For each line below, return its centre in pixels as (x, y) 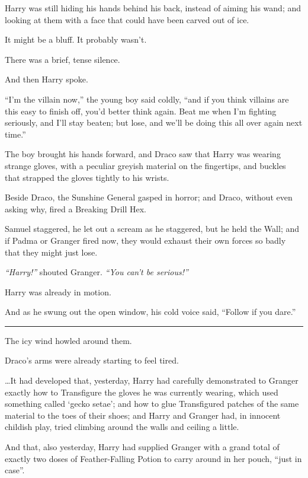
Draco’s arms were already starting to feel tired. (92, 360)
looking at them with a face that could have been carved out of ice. (127, 19)
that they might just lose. (51, 252)
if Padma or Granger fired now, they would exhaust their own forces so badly (145, 240)
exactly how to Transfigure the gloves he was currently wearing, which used (142, 392)
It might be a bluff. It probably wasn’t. (76, 39)
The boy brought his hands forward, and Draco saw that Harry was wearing (143, 154)
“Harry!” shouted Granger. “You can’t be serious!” (97, 272)
